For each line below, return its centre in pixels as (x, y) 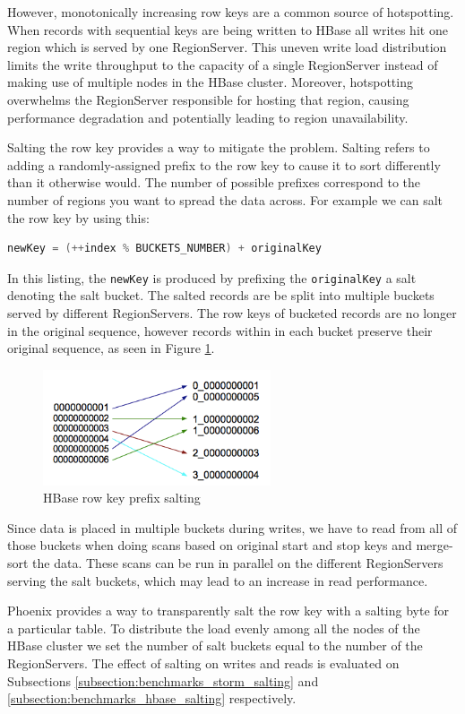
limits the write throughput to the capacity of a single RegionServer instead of (223, 64)
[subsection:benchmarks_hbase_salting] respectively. (152, 698)
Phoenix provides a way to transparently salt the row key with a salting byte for (228, 611)
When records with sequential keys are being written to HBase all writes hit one (228, 29)
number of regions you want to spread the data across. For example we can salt (225, 199)
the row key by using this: (78, 217)
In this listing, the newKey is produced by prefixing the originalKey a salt (212, 277)
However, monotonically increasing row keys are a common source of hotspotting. (231, 12)
